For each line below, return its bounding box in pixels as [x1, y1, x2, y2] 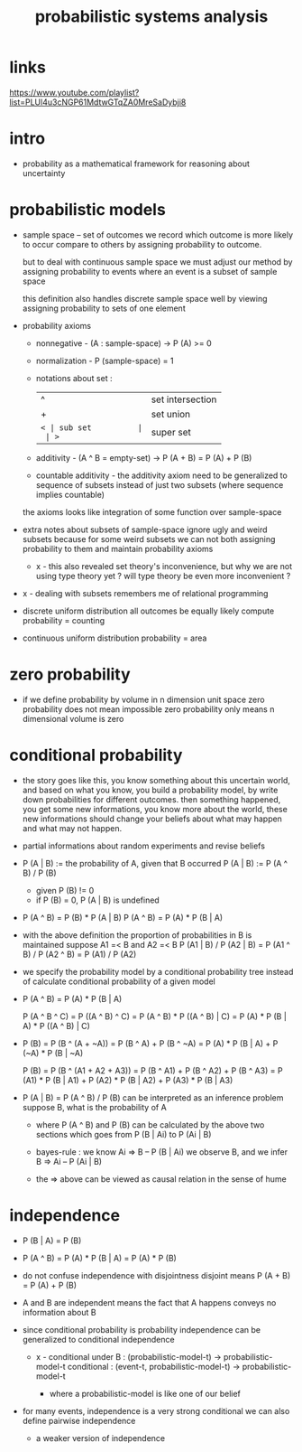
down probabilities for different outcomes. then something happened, [22, 793, 281, 805]
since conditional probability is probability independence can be [22, 1324, 261, 1335]
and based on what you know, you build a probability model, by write [22, 784, 279, 795]
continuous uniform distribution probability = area [22, 632, 207, 643]
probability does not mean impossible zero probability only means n [22, 703, 275, 715]
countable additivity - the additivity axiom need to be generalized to [35, 470, 288, 481]
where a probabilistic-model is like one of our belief [49, 1388, 242, 1399]
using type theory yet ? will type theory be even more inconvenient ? [35, 570, 291, 581]
